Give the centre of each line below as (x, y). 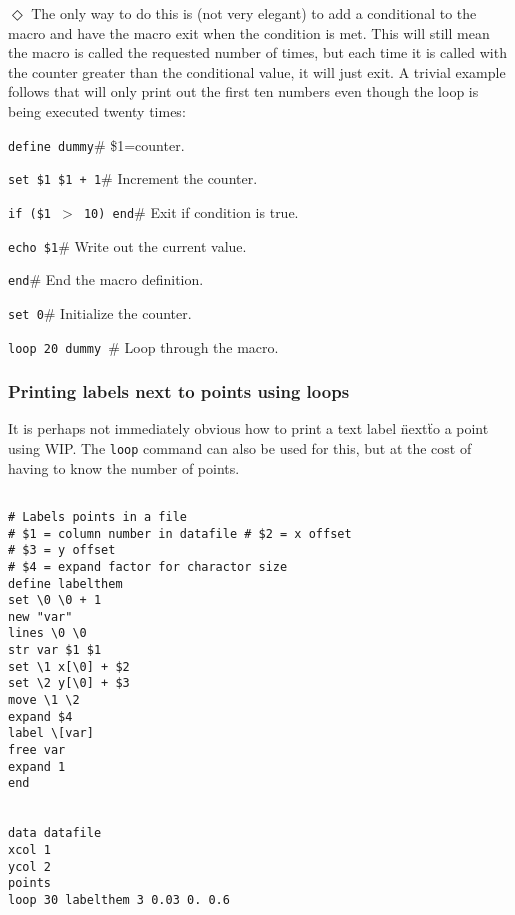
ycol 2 (29, 866)
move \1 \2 (44, 700)
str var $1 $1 (55, 650)
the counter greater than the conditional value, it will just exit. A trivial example (257, 71)
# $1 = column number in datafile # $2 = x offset (180, 533)
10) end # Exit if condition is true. (191, 211)
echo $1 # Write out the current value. (127, 245)
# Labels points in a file (97, 516)
